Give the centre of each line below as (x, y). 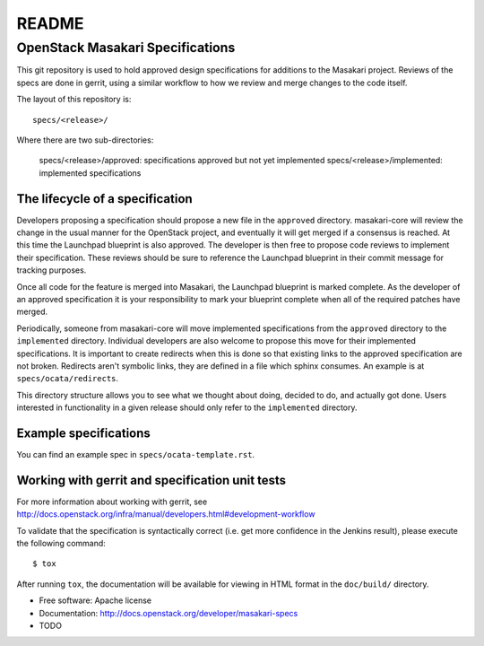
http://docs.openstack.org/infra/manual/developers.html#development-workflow (166, 514)
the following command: (61, 544)
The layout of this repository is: (74, 100)
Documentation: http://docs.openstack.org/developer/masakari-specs (169, 613)
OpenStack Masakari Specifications (126, 48)
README (50, 23)
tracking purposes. (52, 270)
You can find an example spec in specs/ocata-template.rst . (136, 455)
